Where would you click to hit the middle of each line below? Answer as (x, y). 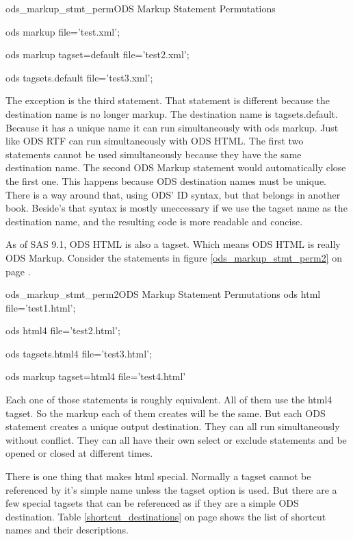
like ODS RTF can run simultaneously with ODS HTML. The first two (155, 141)
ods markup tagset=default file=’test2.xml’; (97, 54)
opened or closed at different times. (79, 453)
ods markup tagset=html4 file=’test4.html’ (96, 376)
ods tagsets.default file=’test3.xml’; (79, 77)
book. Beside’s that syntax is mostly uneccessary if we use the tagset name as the (176, 208)
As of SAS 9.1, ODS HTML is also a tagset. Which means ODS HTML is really (173, 244)
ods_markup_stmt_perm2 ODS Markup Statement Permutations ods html (163, 294)
